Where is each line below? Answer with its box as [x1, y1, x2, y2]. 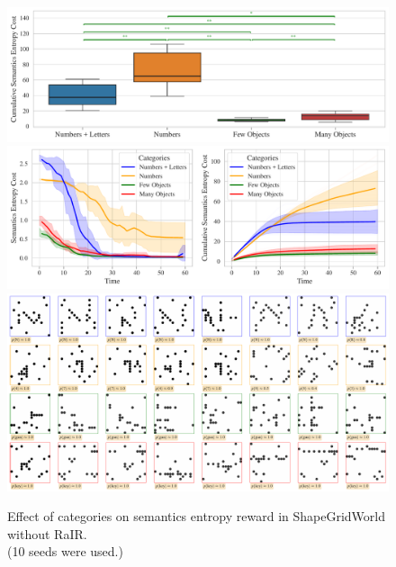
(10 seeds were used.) [7, 542, 123, 561]
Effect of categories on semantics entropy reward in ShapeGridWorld [7, 507, 385, 526]
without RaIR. [7, 524, 87, 543]
